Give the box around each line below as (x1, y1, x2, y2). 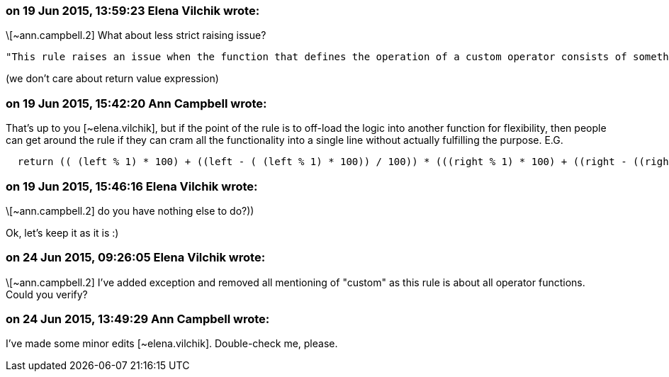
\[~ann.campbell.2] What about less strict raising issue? (6, 29, 266, 42)
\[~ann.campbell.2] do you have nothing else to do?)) (6, 204, 254, 217)
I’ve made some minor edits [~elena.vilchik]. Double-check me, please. (6, 337, 338, 350)
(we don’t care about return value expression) (6, 72, 219, 85)
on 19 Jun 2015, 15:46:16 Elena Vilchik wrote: (6, 179, 258, 193)
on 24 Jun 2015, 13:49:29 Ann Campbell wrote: (6, 312, 270, 326)
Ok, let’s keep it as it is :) (6, 226, 119, 239)
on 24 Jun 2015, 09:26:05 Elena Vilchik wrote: (6, 250, 266, 265)
